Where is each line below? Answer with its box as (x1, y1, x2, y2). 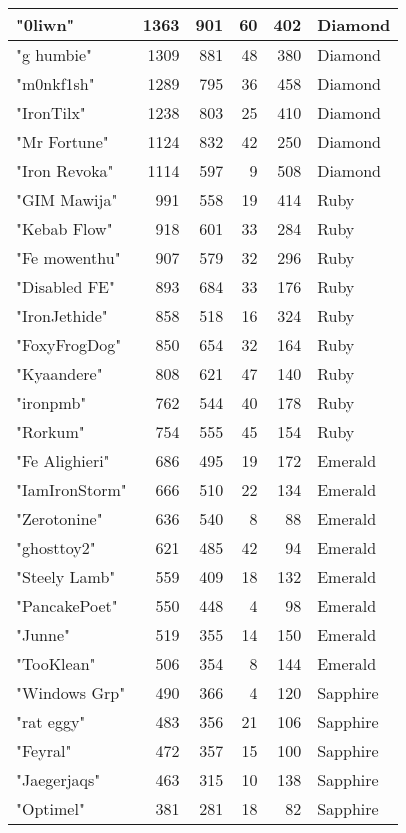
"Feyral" (16, 739, 72, 762)
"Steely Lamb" (16, 565, 116, 588)
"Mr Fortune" (16, 130, 109, 153)
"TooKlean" (16, 652, 96, 675)
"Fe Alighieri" (16, 449, 110, 472)
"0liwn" (16, 13, 75, 36)
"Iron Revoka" (16, 159, 114, 182)
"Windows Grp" (16, 681, 126, 704)
